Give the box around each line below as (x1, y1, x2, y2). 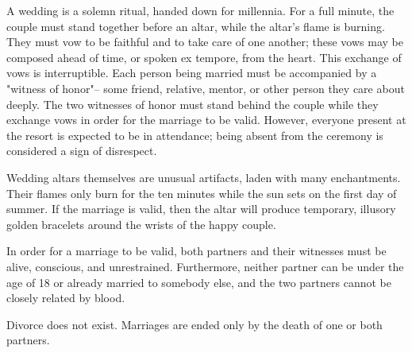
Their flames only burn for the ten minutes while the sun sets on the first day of (6, 184, 397, 201)
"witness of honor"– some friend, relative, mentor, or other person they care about (6, 80, 405, 96)
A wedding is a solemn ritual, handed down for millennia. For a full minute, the (6, 2, 395, 18)
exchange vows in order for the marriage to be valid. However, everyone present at (6, 111, 406, 128)
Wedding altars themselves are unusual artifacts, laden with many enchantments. (6, 169, 401, 185)
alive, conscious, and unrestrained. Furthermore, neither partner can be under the (6, 258, 404, 274)
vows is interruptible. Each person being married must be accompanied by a (6, 64, 377, 81)
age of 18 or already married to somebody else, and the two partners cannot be (6, 273, 392, 290)
